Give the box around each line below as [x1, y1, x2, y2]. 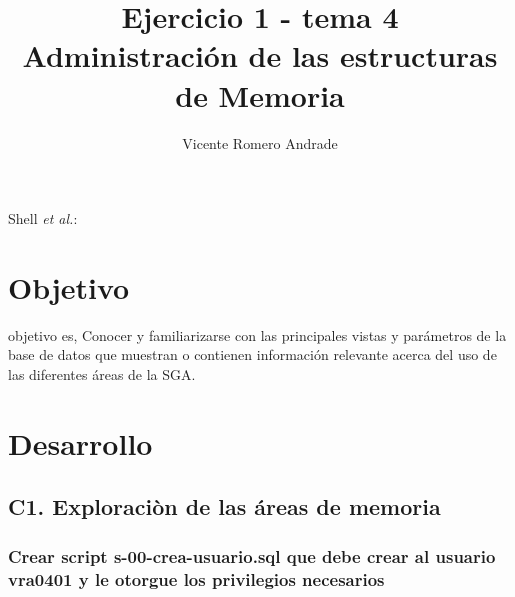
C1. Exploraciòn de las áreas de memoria [8, 491, 441, 522]
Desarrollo [8, 422, 153, 463]
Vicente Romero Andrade [182, 132, 338, 153]
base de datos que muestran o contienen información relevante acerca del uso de [8, 344, 497, 365]
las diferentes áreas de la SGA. [8, 364, 196, 384]
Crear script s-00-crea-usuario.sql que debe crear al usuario [8, 543, 496, 568]
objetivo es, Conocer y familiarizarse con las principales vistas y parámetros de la [8, 324, 507, 345]
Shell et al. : [8, 208, 78, 229]
